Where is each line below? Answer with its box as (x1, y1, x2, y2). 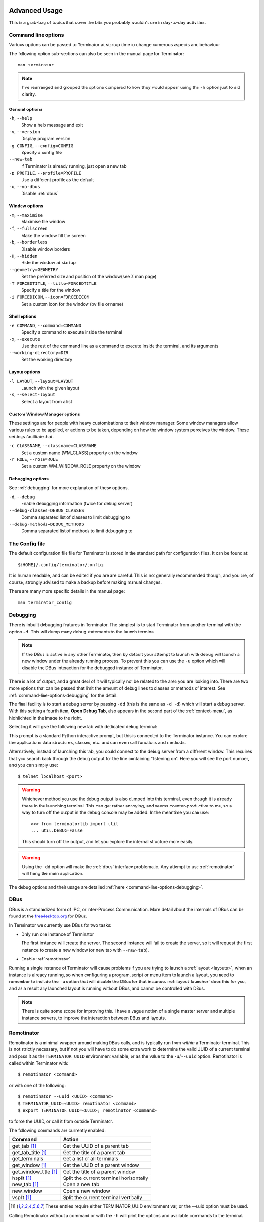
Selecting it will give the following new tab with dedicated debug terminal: (9, 724, 157, 730)
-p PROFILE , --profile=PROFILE (9, 170, 82, 176)
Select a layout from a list (21, 398, 73, 404)
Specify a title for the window (21, 287, 81, 293)
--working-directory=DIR (9, 350, 68, 355)
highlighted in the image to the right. (9, 715, 83, 720)
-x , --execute (9, 336, 40, 342)
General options (9, 106, 43, 112)
